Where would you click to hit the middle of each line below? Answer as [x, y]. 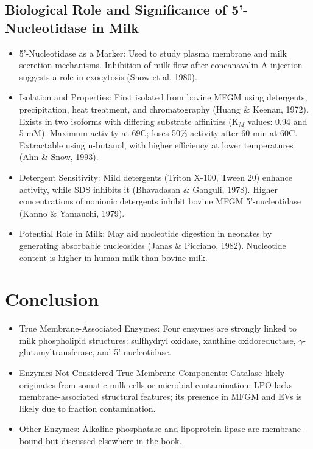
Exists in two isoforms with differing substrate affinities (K [129, 121]
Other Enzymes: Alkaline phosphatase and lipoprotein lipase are [139, 429]
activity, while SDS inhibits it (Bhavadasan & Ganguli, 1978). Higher [149, 189]
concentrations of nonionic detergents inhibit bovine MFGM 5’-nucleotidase [160, 201]
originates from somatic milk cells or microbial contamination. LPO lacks [156, 384]
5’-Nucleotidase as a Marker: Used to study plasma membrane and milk [153, 53]
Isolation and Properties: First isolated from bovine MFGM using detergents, [163, 97]
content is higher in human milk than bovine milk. [113, 257]
